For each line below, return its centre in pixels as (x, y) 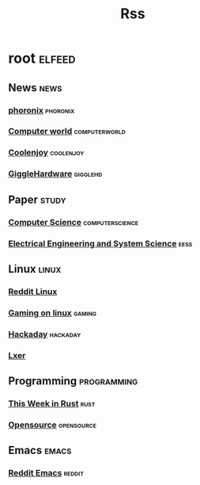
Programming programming (73, 381)
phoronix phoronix (42, 110)
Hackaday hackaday (45, 334)
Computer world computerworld (67, 132)
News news (35, 88)
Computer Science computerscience (74, 222)
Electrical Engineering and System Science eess (100, 243)
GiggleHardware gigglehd (55, 174)
